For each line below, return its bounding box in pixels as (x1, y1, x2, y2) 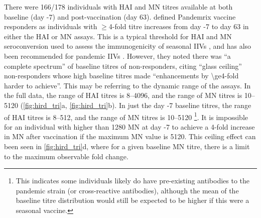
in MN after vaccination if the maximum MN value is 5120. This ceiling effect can (4, 131, 256, 142)
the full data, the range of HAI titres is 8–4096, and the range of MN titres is (4, 90, 242, 100)
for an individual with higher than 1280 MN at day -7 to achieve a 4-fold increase (4, 121, 255, 132)
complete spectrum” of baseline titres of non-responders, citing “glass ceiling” (4, 60, 242, 71)
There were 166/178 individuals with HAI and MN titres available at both (4, 2, 233, 12)
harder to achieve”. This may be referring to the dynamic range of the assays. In (4, 80, 251, 90)
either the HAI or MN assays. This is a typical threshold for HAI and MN (4, 31, 232, 41)
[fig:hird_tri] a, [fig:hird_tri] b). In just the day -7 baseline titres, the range (23, 99, 251, 110)
